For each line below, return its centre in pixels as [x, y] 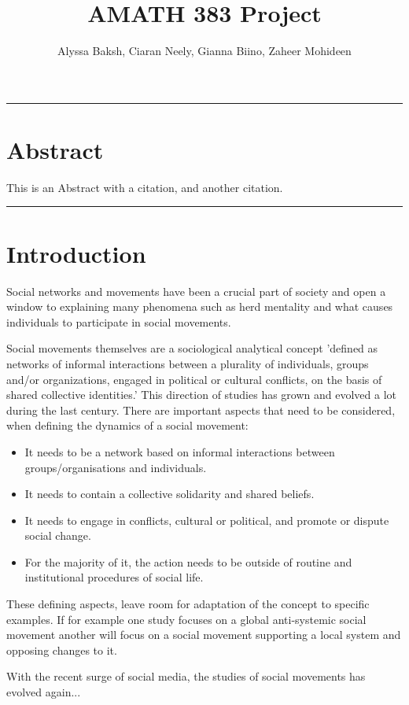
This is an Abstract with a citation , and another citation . [145, 187]
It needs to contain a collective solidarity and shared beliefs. [169, 494]
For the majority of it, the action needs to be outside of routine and [188, 561]
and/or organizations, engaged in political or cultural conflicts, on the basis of [194, 379]
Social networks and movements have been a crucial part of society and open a [196, 291]
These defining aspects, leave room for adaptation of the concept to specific [188, 604]
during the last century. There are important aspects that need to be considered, [201, 410]
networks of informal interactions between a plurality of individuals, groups [188, 363]
